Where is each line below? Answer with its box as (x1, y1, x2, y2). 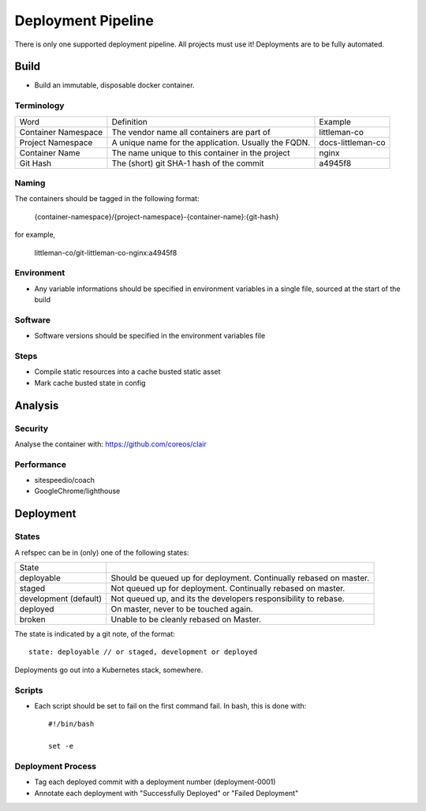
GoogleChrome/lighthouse (34, 486, 121, 496)
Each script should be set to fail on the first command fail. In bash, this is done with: (34, 701, 307, 710)
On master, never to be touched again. (110, 604, 253, 615)
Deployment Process (14, 761, 97, 772)
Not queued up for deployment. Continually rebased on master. (110, 582, 346, 593)
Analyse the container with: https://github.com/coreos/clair (14, 439, 207, 449)
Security (14, 423, 49, 434)
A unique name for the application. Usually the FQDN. (111, 136, 311, 148)
